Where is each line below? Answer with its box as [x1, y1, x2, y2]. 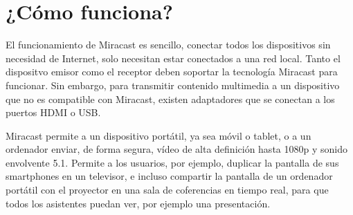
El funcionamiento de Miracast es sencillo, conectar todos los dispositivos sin [6, 37, 331, 52]
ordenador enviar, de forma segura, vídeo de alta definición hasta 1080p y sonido [6, 142, 347, 156]
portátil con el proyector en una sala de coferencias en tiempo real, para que [6, 183, 329, 197]
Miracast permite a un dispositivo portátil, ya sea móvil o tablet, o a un [6, 128, 311, 142]
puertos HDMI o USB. [6, 105, 101, 120]
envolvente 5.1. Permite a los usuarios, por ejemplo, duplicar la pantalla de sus [6, 155, 339, 169]
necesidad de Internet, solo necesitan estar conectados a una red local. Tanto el [6, 50, 341, 65]
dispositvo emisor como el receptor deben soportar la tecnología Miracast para [6, 64, 338, 79]
